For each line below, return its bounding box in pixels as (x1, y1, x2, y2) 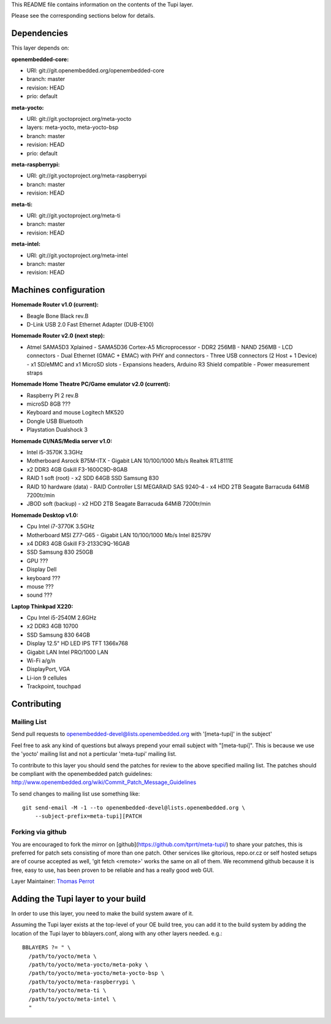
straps (26, 369, 43, 376)
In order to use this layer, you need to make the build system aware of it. (11, 910, 194, 917)
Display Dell (26, 565, 57, 573)
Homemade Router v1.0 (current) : (11, 301, 99, 308)
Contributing (11, 699, 61, 709)
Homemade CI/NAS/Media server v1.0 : (11, 437, 113, 444)
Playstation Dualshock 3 (26, 426, 88, 433)
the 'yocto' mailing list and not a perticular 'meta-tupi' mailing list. (11, 750, 177, 758)
